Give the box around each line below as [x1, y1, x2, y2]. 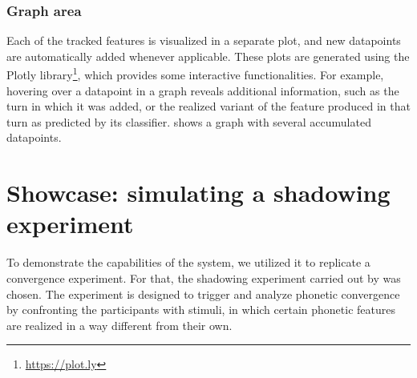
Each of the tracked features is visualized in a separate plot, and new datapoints [6, 32, 401, 49]
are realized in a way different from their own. [6, 316, 233, 333]
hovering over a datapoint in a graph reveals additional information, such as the [6, 82, 399, 99]
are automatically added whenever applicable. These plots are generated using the [6, 47, 410, 64]
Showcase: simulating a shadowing [6, 176, 391, 209]
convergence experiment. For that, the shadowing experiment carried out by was [6, 269, 401, 286]
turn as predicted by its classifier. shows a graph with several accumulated [6, 113, 371, 130]
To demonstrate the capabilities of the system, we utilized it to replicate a [6, 254, 370, 271]
